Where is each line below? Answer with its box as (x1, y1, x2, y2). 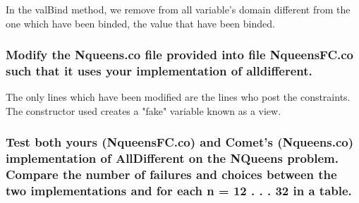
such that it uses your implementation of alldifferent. (6, 62, 312, 80)
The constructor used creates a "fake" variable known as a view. (6, 103, 281, 118)
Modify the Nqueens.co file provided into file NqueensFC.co (6, 46, 353, 63)
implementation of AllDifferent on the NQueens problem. (6, 149, 339, 167)
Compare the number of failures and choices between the (6, 166, 337, 183)
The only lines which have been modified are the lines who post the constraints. (6, 90, 351, 104)
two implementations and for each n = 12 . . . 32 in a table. (6, 182, 352, 199)
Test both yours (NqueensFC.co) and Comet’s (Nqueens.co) (6, 133, 353, 151)
